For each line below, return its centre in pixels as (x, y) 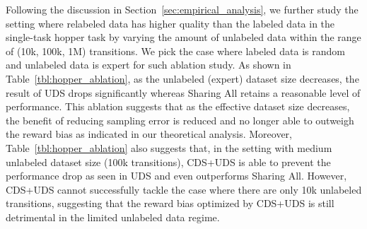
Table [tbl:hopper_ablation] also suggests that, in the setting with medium (169, 147)
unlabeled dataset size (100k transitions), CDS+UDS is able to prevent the (168, 162)
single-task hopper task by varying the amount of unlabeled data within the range (183, 37)
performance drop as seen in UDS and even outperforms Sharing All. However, (176, 176)
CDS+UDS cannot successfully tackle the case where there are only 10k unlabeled (184, 189)
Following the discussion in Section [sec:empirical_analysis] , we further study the (182, 9)
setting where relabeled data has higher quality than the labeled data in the (170, 23)
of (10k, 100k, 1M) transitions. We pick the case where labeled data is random (175, 51)
